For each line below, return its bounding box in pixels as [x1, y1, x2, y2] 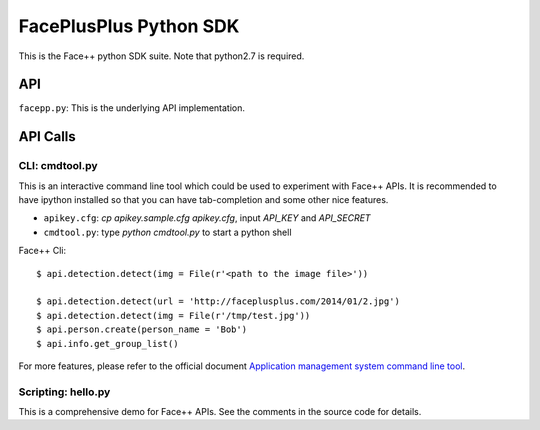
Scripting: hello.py [18, 385, 111, 399]
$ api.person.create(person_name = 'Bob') [36, 324, 248, 335]
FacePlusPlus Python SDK [18, 15, 240, 37]
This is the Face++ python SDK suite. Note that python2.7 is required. [18, 50, 305, 62]
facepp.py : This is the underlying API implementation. [18, 102, 245, 114]
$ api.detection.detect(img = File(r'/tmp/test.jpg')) [36, 310, 311, 321]
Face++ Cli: [18, 245, 67, 257]
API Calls [18, 128, 77, 145]
